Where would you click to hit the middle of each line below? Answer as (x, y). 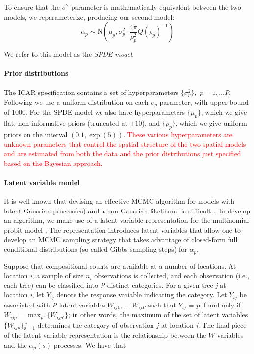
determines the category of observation (96, 324)
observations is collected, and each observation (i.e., (172, 275)
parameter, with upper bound (204, 102)
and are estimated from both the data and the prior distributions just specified (123, 153)
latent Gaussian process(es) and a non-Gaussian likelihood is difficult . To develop (127, 210)
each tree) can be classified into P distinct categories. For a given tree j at (115, 285)
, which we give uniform (211, 123)
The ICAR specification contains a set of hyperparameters (91, 92)
